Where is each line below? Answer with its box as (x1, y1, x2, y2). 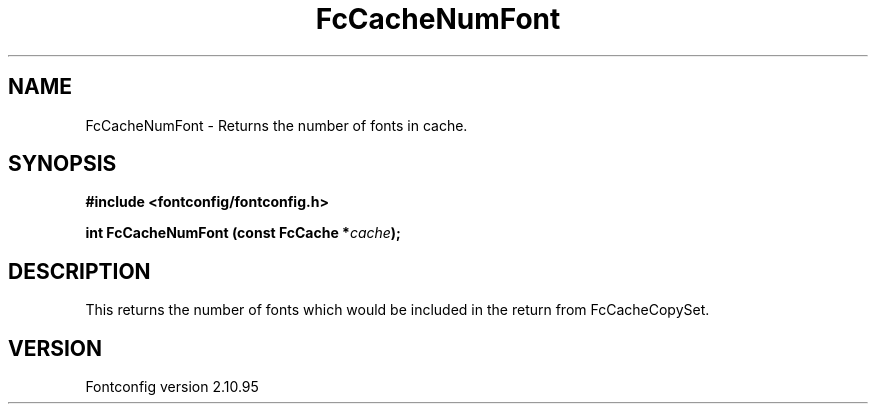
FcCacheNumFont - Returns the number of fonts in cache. (85, 116, 468, 134)
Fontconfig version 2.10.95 (85, 378, 259, 396)
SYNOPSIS (8, 151, 117, 177)
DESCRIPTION (8, 258, 151, 284)
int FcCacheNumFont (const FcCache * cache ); (85, 224, 401, 242)
